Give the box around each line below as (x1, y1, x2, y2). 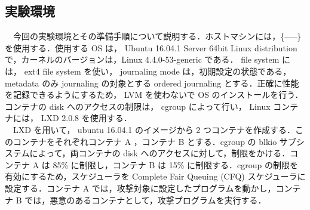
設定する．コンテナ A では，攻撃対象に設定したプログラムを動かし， (5, 181, 276, 194)
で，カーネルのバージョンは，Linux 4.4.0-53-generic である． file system (5, 53, 280, 66)
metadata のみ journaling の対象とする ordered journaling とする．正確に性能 (5, 76, 299, 89)
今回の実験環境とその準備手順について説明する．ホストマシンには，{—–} (13, 30, 302, 42)
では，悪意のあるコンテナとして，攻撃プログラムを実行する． (24, 193, 266, 206)
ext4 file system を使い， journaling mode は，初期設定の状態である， (24, 64, 291, 77)
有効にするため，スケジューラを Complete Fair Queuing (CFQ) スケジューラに (5, 170, 306, 183)
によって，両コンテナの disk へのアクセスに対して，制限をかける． (29, 147, 290, 159)
